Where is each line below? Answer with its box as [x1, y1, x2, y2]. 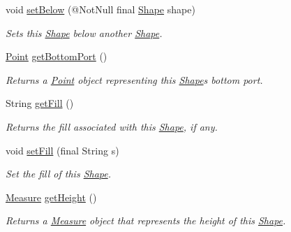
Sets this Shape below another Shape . [6, 25, 163, 40]
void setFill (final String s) [6, 143, 119, 157]
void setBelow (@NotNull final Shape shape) [6, 2, 195, 16]
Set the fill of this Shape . [6, 166, 112, 181]
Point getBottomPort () [6, 49, 107, 64]
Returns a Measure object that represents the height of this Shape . [6, 213, 286, 228]
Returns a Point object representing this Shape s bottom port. [6, 72, 263, 87]
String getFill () [6, 96, 74, 110]
